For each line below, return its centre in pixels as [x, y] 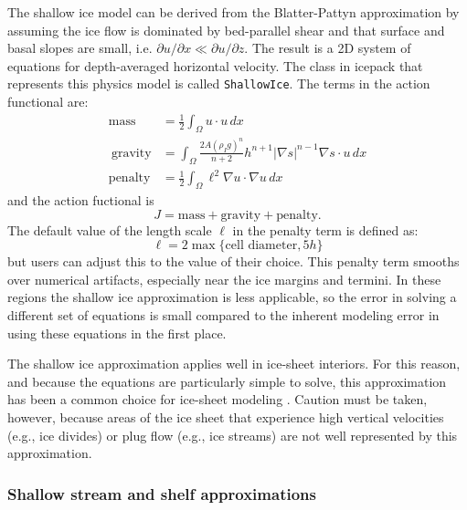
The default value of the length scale [110, 229]
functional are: [48, 102]
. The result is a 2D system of [328, 48]
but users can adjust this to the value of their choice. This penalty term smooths [233, 261]
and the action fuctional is [81, 200]
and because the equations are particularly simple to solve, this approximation [227, 381]
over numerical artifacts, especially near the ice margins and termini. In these [224, 279]
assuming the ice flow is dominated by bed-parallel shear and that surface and [226, 30]
